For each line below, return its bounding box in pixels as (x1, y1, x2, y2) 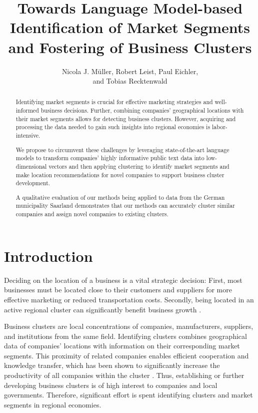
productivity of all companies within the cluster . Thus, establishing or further (4, 370, 244, 380)
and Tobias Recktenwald (92, 76, 167, 86)
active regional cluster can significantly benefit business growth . (4, 304, 201, 314)
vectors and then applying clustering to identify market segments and (48, 162, 229, 170)
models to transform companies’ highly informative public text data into (15, 154, 204, 162)
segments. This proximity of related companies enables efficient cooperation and (4, 350, 249, 360)
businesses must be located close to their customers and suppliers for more (4, 284, 232, 295)
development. (15, 179, 50, 187)
